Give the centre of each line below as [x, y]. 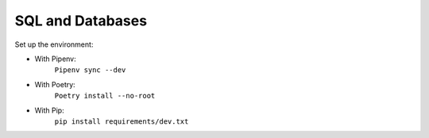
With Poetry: [55, 84]
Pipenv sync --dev [90, 70]
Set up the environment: [54, 44]
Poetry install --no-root [105, 96]
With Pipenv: [56, 59]
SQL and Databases [81, 21]
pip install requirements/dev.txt [122, 121]
